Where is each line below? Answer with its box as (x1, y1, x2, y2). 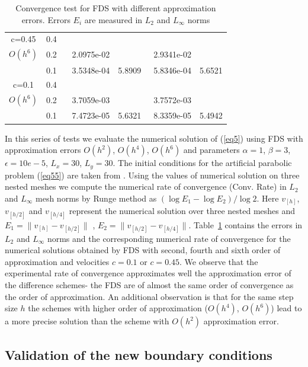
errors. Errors (21, 13, 70, 25)
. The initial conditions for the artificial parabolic (113, 157, 292, 169)
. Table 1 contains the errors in (188, 218, 303, 231)
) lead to (271, 302, 302, 314)
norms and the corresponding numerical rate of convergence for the (47, 232, 291, 244)
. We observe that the (179, 255, 258, 267)
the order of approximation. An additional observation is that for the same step (5, 290, 294, 302)
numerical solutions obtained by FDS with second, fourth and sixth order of (5, 244, 281, 256)
